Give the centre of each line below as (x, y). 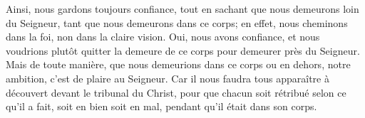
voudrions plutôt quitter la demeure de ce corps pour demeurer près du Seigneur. (183, 50)
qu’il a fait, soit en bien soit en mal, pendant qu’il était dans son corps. (161, 106)
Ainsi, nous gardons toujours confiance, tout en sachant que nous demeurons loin (182, 9)
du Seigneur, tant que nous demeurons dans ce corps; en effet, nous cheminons (177, 22)
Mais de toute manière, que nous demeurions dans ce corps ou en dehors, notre (178, 64)
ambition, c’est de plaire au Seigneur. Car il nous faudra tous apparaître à (168, 78)
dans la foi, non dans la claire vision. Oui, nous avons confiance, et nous (163, 37)
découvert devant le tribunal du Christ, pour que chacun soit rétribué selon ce (176, 92)
